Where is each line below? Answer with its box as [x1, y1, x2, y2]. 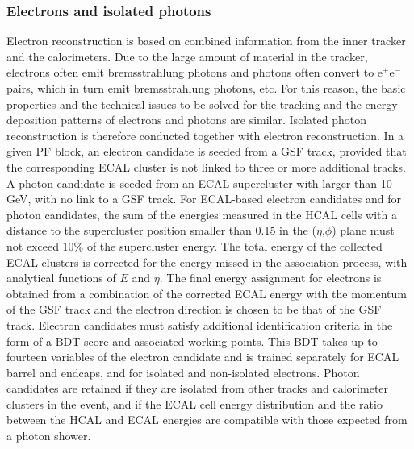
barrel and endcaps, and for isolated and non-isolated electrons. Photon [6, 364, 360, 380]
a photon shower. [6, 427, 91, 444]
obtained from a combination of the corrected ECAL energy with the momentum [6, 285, 407, 301]
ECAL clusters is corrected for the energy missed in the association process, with [6, 253, 408, 270]
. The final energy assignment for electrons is [159, 269, 382, 286]
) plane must [332, 222, 395, 239]
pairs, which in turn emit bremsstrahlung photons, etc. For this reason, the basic [6, 80, 406, 96]
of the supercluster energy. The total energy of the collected [86, 237, 383, 254]
